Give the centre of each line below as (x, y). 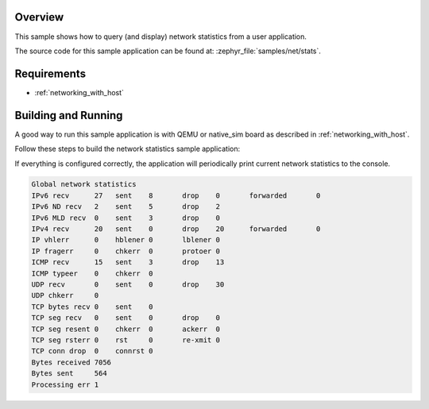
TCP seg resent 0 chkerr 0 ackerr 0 (126, 329)
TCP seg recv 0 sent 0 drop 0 (126, 318)
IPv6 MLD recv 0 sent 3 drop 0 (126, 218)
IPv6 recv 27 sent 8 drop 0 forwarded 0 (176, 195)
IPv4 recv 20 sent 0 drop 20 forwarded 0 (176, 229)
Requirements (50, 73)
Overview (39, 17)
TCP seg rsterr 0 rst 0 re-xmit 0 (126, 340)
